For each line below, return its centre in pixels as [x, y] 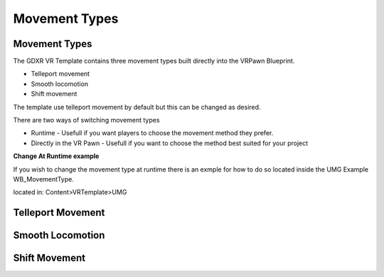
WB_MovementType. [43, 179]
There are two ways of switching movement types [86, 120]
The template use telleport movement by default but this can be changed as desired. [137, 107]
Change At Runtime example [56, 156]
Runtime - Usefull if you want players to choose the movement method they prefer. [152, 133]
